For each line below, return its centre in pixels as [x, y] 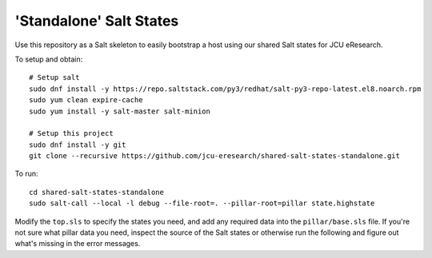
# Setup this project [71, 133]
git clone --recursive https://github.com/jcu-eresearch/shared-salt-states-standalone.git [214, 156]
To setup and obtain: [49, 59]
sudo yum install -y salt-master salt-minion [120, 111]
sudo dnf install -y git [78, 145]
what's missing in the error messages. [78, 244]
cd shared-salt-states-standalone [96, 192]
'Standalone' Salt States [97, 21]
